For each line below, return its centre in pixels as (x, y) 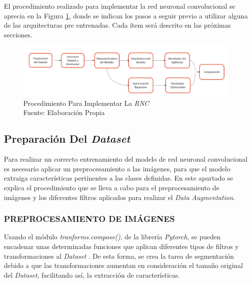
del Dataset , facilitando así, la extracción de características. (92, 275)
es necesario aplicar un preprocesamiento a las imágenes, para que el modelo (117, 168)
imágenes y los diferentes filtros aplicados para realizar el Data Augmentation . (119, 197)
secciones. (18, 34)
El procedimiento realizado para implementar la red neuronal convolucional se (120, 6)
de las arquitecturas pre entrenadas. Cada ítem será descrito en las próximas (118, 25)
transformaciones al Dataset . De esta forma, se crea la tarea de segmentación (119, 256)
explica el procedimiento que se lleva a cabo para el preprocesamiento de (112, 187)
